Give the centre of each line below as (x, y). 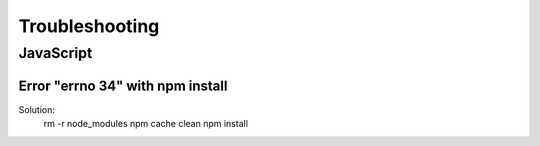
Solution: (36, 109)
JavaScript (55, 53)
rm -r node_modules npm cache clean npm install (146, 124)
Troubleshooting (89, 26)
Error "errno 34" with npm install (123, 85)
